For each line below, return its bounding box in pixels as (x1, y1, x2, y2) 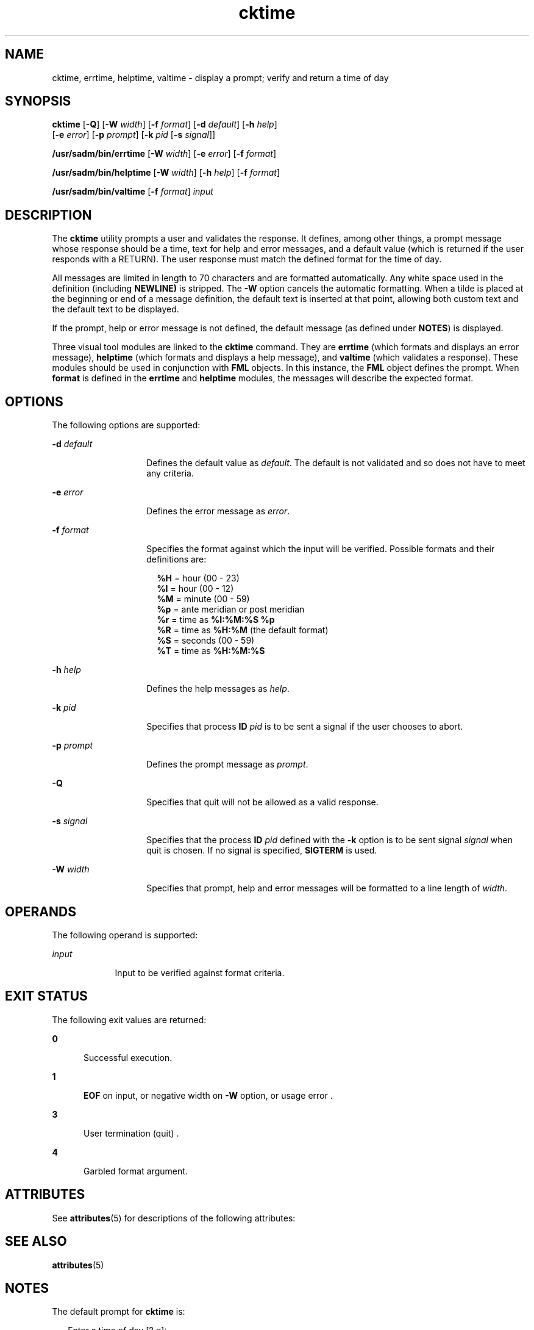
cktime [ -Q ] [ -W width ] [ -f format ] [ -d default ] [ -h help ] (52, 119, 277, 130)
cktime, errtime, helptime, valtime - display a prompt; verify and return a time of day (52, 72, 389, 83)
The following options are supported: (52, 420, 201, 431)
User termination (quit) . (84, 1127, 179, 1138)
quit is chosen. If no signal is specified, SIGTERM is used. (146, 845, 377, 856)
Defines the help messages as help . (146, 683, 290, 694)
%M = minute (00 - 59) (157, 594, 250, 605)
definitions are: (146, 554, 207, 565)
